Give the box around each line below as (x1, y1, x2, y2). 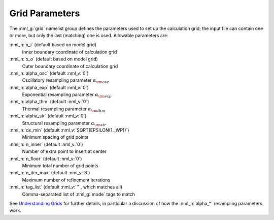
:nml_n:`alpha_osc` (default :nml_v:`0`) (9, 70, 89, 76)
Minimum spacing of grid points (22, 134, 89, 140)
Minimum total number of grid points (22, 163, 98, 169)
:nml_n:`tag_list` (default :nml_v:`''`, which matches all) (9, 184, 123, 190)
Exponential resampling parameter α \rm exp (22, 91, 112, 99)
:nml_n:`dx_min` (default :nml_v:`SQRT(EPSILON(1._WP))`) (9, 127, 129, 133)
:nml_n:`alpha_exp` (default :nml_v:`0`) (9, 84, 89, 90)
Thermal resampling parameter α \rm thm (22, 106, 106, 113)
